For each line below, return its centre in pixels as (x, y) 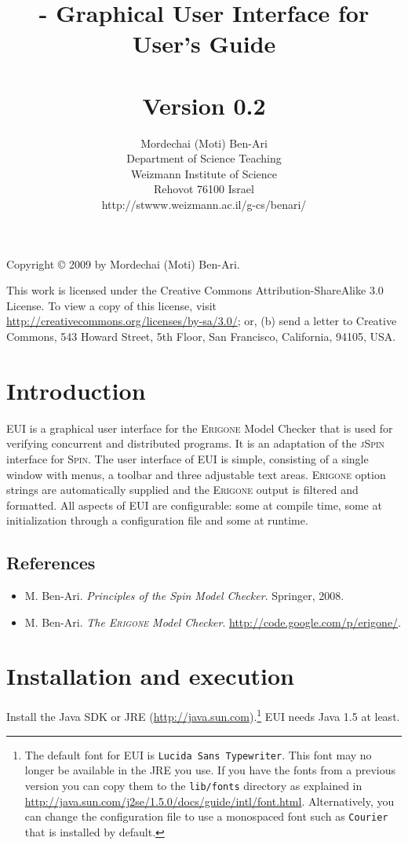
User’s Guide (204, 44)
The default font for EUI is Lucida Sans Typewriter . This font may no (198, 754)
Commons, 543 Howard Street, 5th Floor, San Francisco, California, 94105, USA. (201, 337)
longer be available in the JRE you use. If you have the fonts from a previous (210, 770)
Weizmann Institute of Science (204, 173)
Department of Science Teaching (204, 158)
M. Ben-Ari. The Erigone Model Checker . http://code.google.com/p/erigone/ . (213, 622)
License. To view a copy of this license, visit (112, 305)
